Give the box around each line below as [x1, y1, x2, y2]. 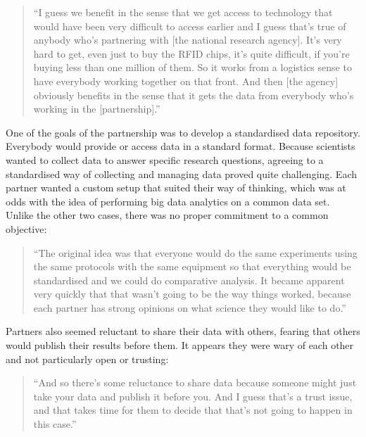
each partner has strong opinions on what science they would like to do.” [33, 300, 346, 315]
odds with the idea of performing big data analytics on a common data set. [6, 194, 330, 208]
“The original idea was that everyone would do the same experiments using [33, 245, 358, 260]
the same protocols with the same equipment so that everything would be [33, 259, 351, 274]
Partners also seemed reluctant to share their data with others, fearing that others [6, 324, 360, 338]
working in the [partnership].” [33, 101, 160, 116]
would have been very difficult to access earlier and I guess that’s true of [33, 18, 346, 33]
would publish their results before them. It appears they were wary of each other [6, 338, 354, 353]
